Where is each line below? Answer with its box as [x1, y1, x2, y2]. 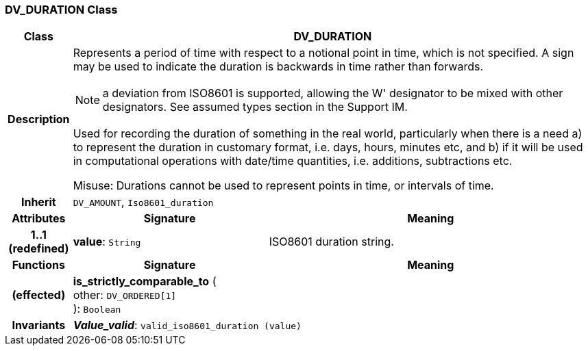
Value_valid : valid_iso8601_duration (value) [73, 318, 302, 333]
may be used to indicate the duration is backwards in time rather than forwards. [73, 60, 483, 74]
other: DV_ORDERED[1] [73, 288, 177, 302]
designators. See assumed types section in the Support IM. [102, 100, 408, 114]
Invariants [12, 318, 66, 333]
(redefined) [8, 242, 69, 256]
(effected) [12, 288, 66, 302]
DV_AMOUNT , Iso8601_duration [73, 195, 214, 209]
